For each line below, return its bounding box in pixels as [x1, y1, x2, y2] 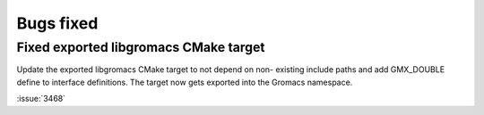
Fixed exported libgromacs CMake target [16, 39, 265, 55]
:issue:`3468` [16, 94, 66, 104]
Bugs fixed [16, 13, 99, 33]
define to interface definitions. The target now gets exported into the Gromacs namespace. [16, 77, 353, 87]
